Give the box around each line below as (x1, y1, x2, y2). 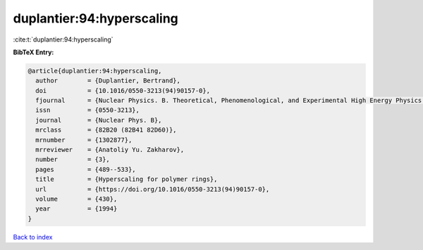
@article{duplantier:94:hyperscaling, (27, 67, 162, 75)
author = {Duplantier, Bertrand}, (35, 77, 181, 85)
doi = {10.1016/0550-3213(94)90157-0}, (35, 87, 211, 94)
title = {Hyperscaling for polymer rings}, (35, 175, 218, 183)
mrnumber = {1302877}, (35, 136, 133, 144)
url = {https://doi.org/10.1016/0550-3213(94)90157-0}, (35, 185, 270, 193)
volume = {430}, (35, 195, 118, 203)
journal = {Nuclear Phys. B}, (35, 116, 162, 124)
